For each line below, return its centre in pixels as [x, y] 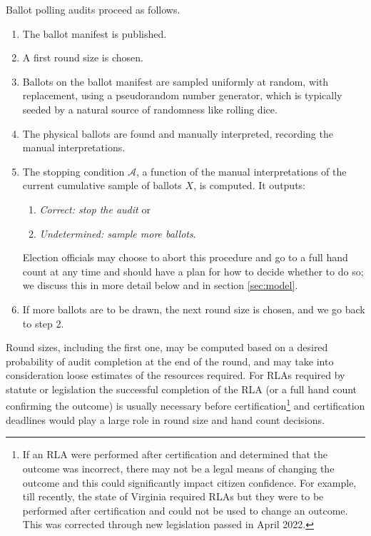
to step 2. [43, 323]
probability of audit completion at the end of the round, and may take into [170, 361]
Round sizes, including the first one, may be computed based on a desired [167, 347]
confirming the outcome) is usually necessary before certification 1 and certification [185, 405]
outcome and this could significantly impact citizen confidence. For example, [189, 482]
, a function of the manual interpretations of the [241, 171]
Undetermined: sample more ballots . [118, 233]
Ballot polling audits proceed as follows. [93, 9]
